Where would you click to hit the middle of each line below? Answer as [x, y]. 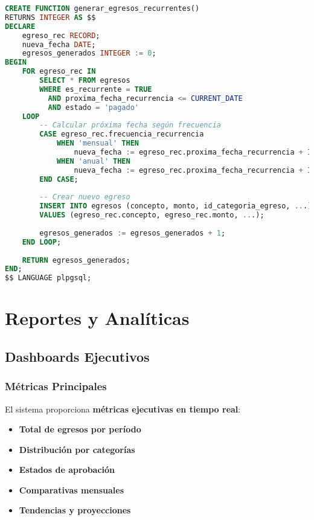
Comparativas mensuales [72, 490]
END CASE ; [59, 179]
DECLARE [20, 26]
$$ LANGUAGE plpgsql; [48, 278]
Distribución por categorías [77, 449]
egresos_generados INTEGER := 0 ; [89, 53]
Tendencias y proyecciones [75, 510]
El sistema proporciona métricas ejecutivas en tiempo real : [123, 409]
